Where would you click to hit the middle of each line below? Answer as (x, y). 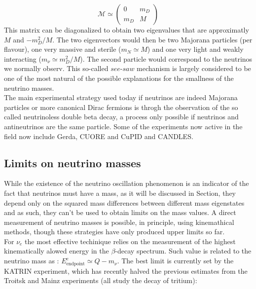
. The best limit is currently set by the (175, 261)
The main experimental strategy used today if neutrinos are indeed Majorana (121, 97)
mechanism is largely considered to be (194, 68)
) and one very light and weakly (195, 49)
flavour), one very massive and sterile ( (63, 49)
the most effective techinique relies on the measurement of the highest (130, 241)
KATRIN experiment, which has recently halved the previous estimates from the (126, 271)
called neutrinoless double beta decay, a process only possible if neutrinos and (121, 117)
